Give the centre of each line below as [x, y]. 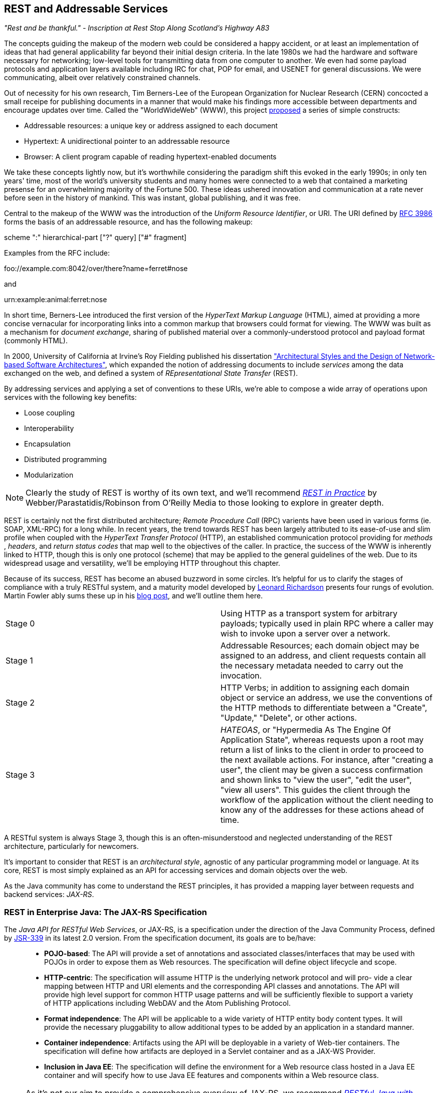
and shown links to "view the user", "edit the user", [316, 780]
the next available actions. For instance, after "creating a [327, 760]
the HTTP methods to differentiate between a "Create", [324, 708]
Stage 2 [20, 703]
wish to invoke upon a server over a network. [305, 634]
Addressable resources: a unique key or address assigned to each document [151, 126]
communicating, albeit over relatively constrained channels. [102, 78]
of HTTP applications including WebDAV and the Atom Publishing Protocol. [167, 1003]
